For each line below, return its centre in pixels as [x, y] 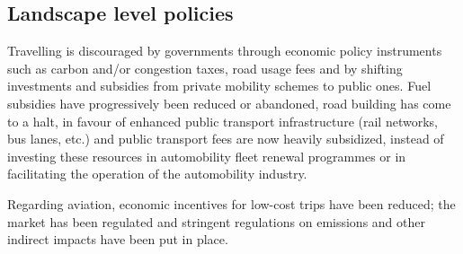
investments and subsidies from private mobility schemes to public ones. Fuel [219, 86]
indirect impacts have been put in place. [118, 239]
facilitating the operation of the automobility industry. [157, 174]
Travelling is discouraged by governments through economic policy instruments [225, 51]
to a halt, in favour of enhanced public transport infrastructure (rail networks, [223, 121]
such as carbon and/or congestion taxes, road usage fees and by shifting [205, 68]
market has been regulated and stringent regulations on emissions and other [216, 221]
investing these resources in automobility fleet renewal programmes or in [207, 156]
